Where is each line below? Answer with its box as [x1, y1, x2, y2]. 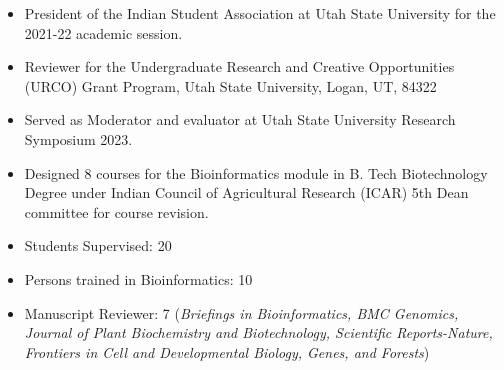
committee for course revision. [24, 201, 209, 222]
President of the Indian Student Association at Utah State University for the [24, 3, 496, 23]
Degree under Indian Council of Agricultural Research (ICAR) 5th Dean [24, 182, 469, 203]
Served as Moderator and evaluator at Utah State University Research [24, 109, 456, 130]
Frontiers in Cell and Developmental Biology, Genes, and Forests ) [24, 341, 430, 362]
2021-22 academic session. [24, 22, 183, 43]
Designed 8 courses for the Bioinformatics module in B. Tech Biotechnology [24, 162, 488, 183]
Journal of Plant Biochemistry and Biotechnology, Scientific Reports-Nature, [24, 322, 493, 343]
